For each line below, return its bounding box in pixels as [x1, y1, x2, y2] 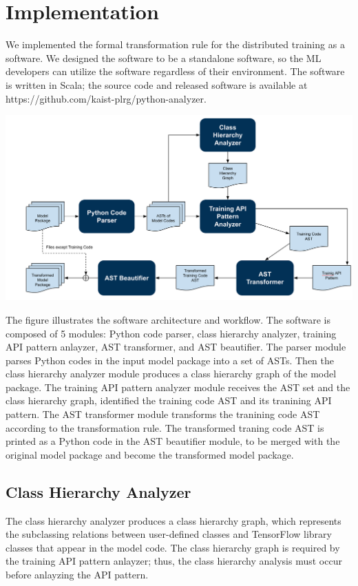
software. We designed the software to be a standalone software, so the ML [6, 50, 322, 65]
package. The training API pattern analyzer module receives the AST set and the [6, 379, 350, 394]
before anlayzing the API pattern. [6, 567, 149, 582]
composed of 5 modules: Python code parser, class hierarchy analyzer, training [6, 326, 337, 340]
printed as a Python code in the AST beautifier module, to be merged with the [6, 434, 340, 448]
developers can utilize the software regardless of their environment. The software [6, 64, 345, 79]
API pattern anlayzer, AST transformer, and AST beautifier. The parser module [6, 339, 346, 354]
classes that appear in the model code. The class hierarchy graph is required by [6, 540, 340, 554]
